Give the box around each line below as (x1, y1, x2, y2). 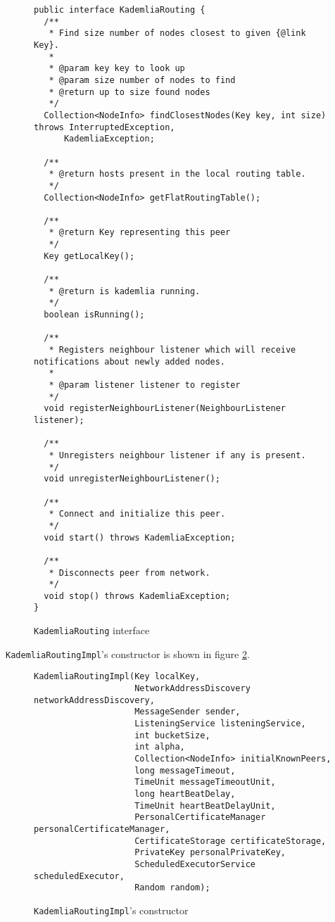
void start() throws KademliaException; (44, 532, 236, 543)
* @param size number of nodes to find (49, 75, 236, 85)
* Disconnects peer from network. (49, 567, 210, 578)
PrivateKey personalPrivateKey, (134, 847, 286, 858)
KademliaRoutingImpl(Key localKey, (34, 671, 201, 682)
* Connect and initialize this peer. (49, 509, 226, 519)
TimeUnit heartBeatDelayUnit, (134, 800, 276, 811)
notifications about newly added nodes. (34, 356, 226, 367)
